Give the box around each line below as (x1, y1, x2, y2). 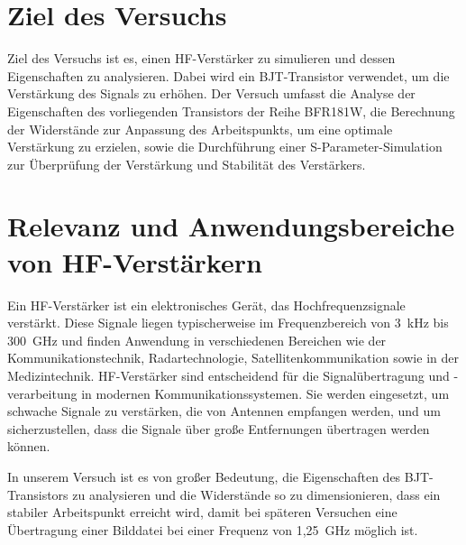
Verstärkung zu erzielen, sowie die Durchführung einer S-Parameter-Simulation (7, 137, 443, 156)
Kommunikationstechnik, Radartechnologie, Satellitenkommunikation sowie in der (7, 348, 459, 367)
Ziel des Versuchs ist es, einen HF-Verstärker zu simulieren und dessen (7, 49, 396, 68)
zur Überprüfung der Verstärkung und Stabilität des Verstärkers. (7, 154, 366, 173)
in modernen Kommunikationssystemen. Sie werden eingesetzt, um (81, 383, 450, 402)
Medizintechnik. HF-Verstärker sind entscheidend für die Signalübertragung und (7, 365, 450, 384)
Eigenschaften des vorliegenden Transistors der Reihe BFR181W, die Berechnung (7, 101, 455, 120)
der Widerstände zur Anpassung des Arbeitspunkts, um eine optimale (7, 119, 393, 138)
